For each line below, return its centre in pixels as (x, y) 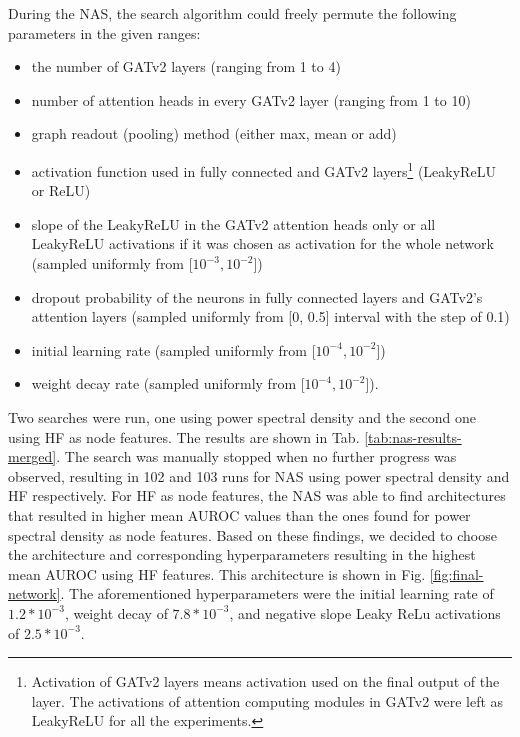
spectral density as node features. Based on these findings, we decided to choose (252, 534)
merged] (32, 456)
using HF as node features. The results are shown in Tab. (184, 436)
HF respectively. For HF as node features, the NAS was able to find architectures (257, 495)
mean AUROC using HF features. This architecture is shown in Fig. (217, 573)
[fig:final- (456, 573)
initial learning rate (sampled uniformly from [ (173, 349)
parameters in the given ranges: (104, 32)
